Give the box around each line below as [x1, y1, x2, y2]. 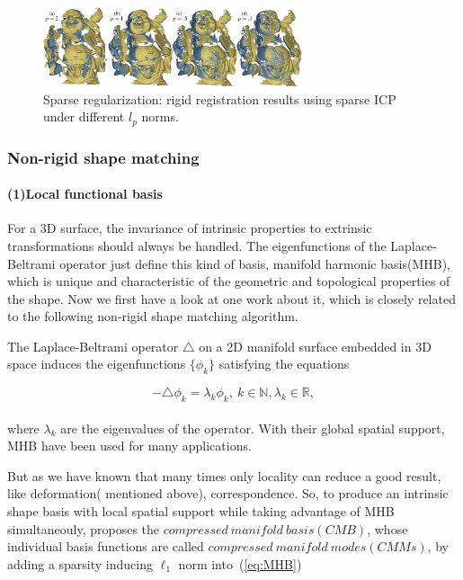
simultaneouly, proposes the [7, 519, 160, 538]
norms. [141, 107, 179, 126]
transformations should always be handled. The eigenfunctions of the [7, 236, 387, 254]
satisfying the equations [218, 354, 350, 373]
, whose [367, 519, 408, 538]
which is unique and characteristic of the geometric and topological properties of [7, 272, 450, 290]
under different [43, 107, 125, 126]
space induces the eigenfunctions [7, 354, 186, 373]
